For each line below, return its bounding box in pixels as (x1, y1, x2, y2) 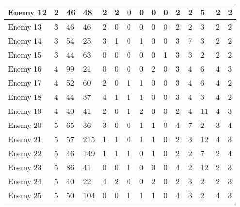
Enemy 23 (8, 161, 42, 173)
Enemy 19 (8, 105, 42, 116)
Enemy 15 (8, 49, 42, 60)
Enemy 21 (8, 133, 42, 144)
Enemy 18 (8, 91, 42, 102)
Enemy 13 (8, 21, 42, 32)
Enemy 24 (8, 175, 42, 187)
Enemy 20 (8, 119, 42, 130)
